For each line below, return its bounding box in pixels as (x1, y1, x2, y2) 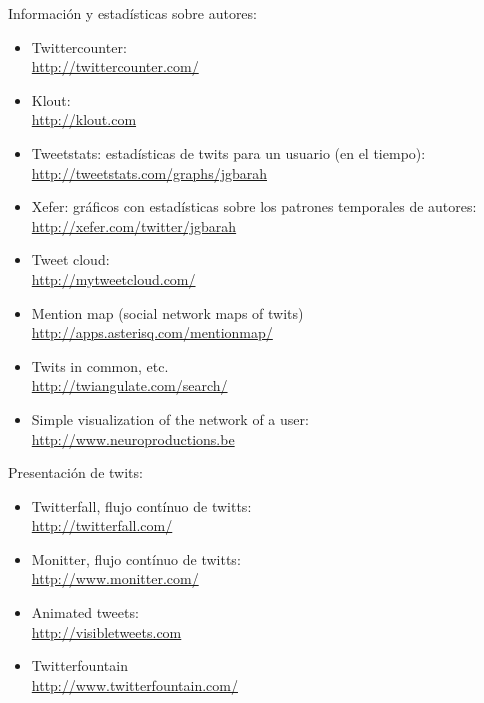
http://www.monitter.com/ (31, 568, 199, 589)
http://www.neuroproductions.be (31, 428, 235, 449)
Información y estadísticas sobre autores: (8, 3, 257, 23)
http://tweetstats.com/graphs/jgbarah (31, 162, 268, 183)
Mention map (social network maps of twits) (31, 302, 304, 323)
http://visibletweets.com (31, 621, 182, 642)
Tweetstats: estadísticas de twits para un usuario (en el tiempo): (31, 142, 426, 163)
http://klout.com (31, 109, 137, 130)
